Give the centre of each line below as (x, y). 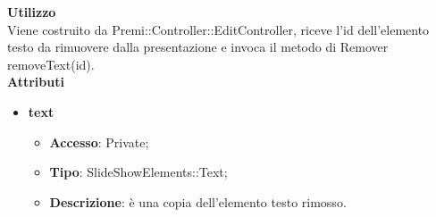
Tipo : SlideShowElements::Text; (138, 172)
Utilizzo (32, 12)
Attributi (36, 82)
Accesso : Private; (99, 142)
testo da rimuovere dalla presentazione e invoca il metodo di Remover (198, 47)
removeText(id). (51, 64)
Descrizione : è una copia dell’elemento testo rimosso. (198, 201)
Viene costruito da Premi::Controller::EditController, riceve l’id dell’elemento (218, 29)
